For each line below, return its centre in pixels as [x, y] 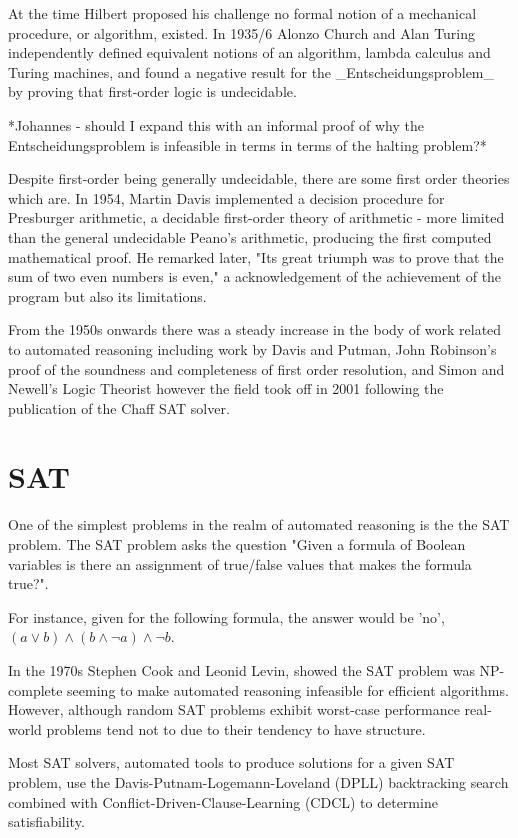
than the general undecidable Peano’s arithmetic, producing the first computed [250, 236]
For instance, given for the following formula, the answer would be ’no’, [226, 616]
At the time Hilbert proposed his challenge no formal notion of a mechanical [242, 13]
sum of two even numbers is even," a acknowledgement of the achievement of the [255, 276]
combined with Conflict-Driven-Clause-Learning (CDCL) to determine [223, 801]
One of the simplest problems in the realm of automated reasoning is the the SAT [259, 524]
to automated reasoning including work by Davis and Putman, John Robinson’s [252, 348]
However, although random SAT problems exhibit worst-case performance [234, 709]
